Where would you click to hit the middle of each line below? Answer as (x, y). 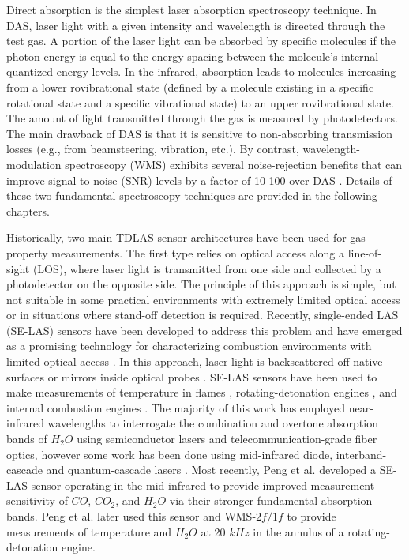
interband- (361, 454)
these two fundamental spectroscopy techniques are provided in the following (192, 195)
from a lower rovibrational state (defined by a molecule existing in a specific (190, 86)
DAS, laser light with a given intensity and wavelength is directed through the (196, 25)
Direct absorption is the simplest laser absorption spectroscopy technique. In (191, 9)
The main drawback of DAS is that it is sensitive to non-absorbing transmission (199, 133)
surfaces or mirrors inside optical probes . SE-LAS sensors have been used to (192, 376)
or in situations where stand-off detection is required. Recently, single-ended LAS (203, 315)
